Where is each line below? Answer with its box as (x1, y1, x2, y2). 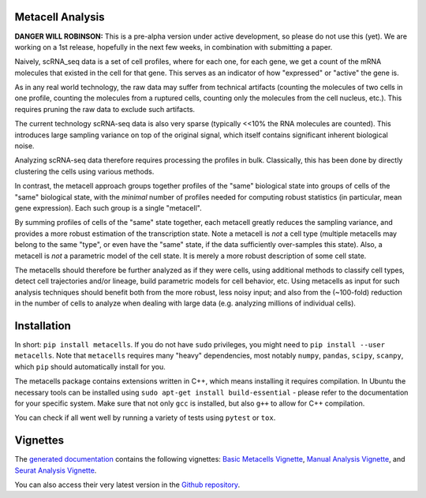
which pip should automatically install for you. (14, 361, 166, 371)
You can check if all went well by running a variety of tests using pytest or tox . (14, 413, 276, 422)
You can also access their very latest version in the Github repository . (14, 480, 241, 489)
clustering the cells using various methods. (14, 167, 155, 176)
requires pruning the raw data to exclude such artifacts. (14, 104, 196, 114)
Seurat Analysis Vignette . (14, 466, 97, 475)
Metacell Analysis (14, 10, 105, 24)
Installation (14, 319, 71, 332)
